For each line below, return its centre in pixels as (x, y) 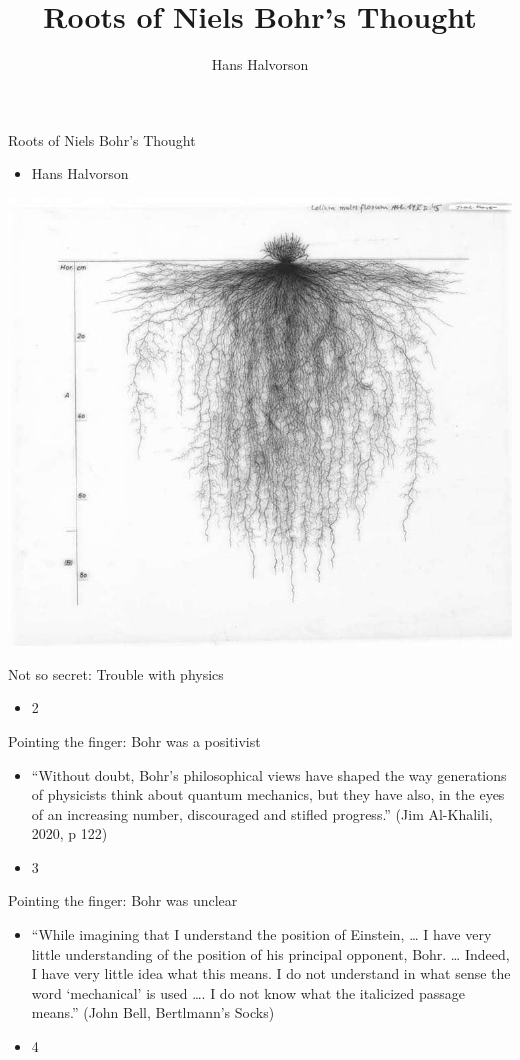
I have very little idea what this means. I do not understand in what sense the (271, 973)
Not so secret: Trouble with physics (116, 673)
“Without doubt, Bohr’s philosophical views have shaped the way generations (269, 774)
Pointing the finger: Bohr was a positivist (134, 740)
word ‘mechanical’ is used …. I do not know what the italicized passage (248, 992)
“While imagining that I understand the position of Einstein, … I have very (261, 934)
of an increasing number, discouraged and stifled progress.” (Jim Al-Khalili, (262, 813)
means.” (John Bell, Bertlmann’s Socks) (153, 1012)
